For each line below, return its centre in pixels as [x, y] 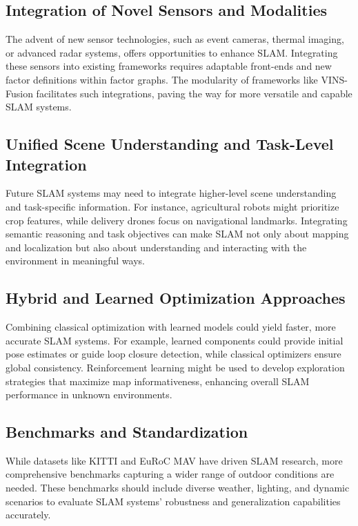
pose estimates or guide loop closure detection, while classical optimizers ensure [173, 354]
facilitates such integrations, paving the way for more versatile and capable [194, 93]
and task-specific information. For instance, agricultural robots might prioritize [172, 206]
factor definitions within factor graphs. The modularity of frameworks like [162, 79]
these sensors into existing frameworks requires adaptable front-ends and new [169, 66]
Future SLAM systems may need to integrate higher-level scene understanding [171, 193]
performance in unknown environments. [89, 394]
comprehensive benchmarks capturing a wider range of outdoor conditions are [170, 474]
